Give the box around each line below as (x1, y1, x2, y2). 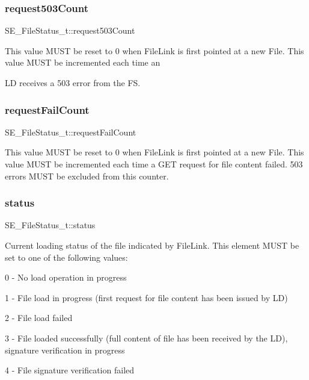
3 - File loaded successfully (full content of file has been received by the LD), (5, 331, 288, 344)
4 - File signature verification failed (5, 364, 135, 376)
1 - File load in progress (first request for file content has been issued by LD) (5, 291, 288, 304)
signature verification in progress (5, 343, 125, 356)
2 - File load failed (5, 311, 73, 324)
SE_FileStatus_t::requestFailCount (5, 125, 136, 138)
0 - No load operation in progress (5, 271, 127, 284)
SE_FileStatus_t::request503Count (5, 24, 135, 37)
